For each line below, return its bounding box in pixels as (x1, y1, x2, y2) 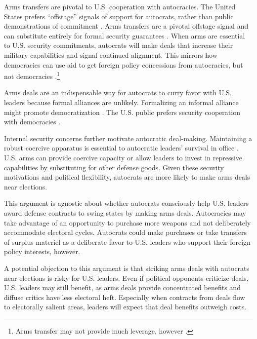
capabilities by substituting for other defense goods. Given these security (4, 162, 224, 172)
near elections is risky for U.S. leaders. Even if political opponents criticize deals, (4, 272, 249, 283)
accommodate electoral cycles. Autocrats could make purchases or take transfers (4, 227, 247, 237)
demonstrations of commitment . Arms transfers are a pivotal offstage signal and (4, 21, 249, 31)
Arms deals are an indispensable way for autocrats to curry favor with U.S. (4, 87, 232, 98)
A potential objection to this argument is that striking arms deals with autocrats (4, 263, 250, 273)
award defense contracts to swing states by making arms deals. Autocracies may (4, 207, 246, 218)
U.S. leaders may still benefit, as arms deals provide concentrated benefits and (4, 282, 241, 293)
